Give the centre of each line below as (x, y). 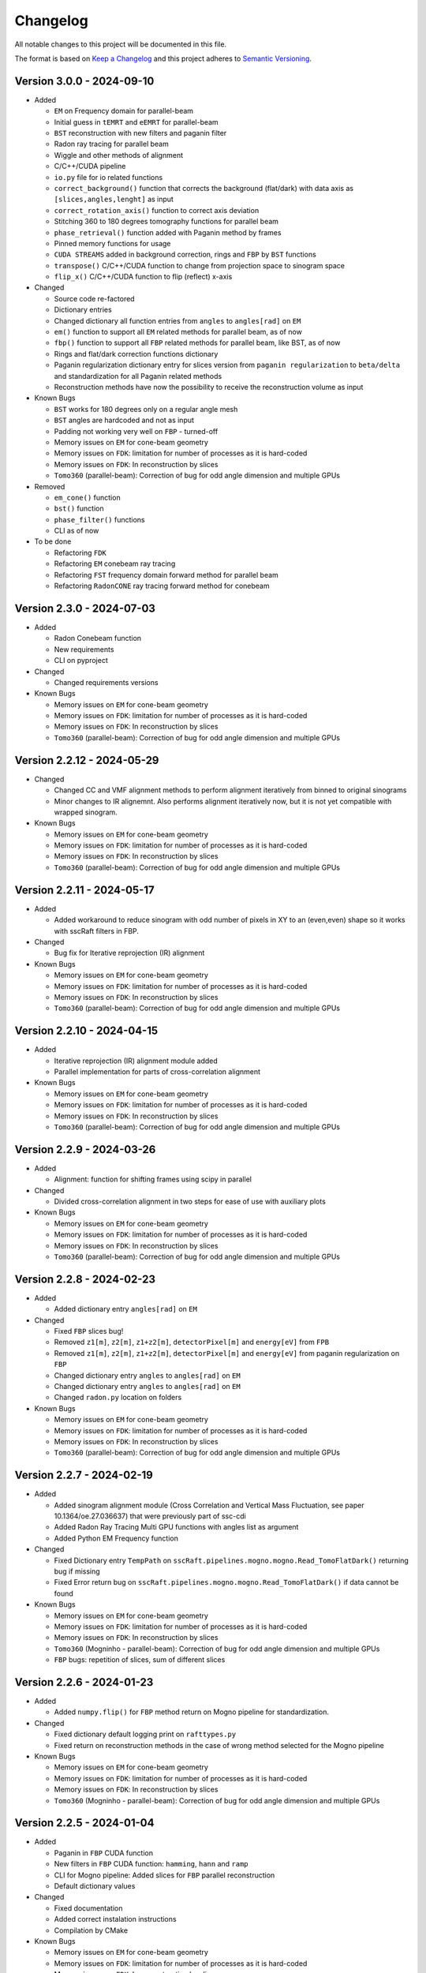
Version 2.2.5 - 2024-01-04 (84, 1823)
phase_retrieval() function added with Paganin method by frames (168, 232)
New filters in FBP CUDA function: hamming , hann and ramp (151, 1864)
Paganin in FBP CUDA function (104, 1853)
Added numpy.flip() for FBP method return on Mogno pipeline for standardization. (192, 1712)
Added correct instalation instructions (115, 1919)
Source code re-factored (94, 298)
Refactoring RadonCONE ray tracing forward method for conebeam (162, 586)
